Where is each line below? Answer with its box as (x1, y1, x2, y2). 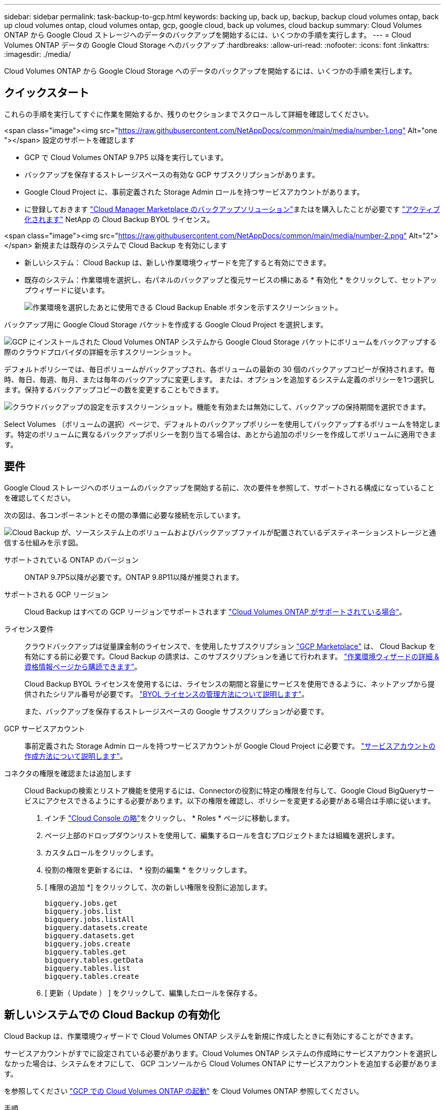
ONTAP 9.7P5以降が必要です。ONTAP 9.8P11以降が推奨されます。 (24, 572, 243, 581)
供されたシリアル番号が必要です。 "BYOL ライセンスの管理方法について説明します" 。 (24, 689, 309, 698)
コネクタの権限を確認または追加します (4, 768, 132, 778)
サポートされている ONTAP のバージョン (4, 555, 139, 564)
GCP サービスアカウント (4, 724, 85, 733)
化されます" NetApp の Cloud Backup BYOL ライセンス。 (24, 214, 214, 224)
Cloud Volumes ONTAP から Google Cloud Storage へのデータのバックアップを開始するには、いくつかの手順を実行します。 (4, 67, 417, 75)
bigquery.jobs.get (45, 899, 118, 907)
